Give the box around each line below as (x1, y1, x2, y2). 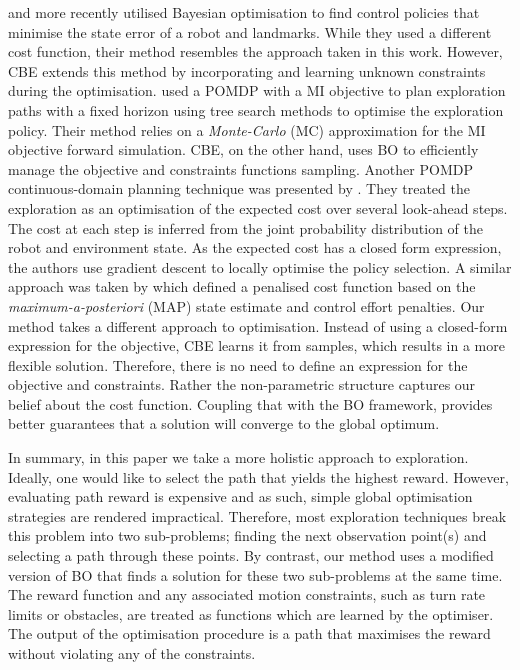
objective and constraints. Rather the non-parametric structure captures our (8, 374, 476, 395)
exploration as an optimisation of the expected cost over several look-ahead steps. (8, 197, 508, 218)
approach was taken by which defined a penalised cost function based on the (8, 276, 476, 297)
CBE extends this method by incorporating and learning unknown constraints (8, 60, 486, 81)
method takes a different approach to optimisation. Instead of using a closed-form (8, 315, 508, 336)
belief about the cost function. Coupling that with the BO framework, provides (8, 393, 493, 414)
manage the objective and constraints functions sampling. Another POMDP (8, 158, 473, 179)
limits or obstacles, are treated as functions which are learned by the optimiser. (8, 603, 494, 624)
